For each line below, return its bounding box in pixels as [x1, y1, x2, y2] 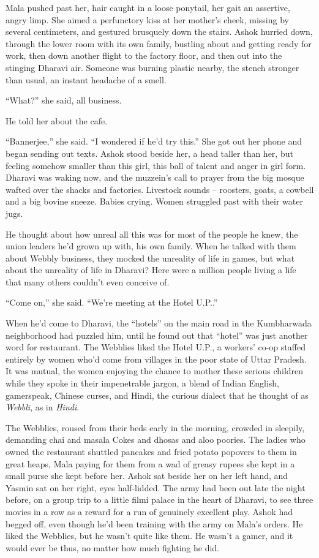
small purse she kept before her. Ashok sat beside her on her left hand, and [6, 469, 288, 482]
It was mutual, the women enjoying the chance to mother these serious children [6, 364, 304, 377]
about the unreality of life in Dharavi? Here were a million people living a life [6, 263, 296, 276]
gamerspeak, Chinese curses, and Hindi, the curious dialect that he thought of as [6, 388, 309, 401]
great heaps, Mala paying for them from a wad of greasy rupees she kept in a [6, 457, 295, 470]
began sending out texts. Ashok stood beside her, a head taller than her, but [6, 146, 293, 159]
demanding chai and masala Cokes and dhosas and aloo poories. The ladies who [6, 433, 306, 446]
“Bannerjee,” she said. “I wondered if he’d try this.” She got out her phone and [6, 135, 302, 148]
